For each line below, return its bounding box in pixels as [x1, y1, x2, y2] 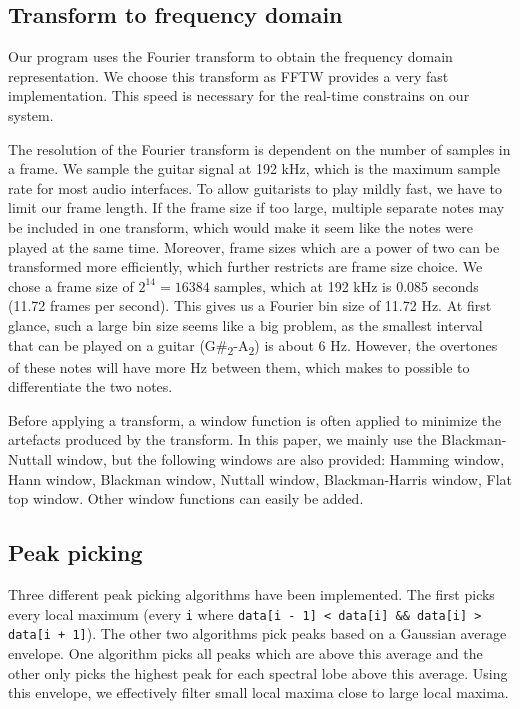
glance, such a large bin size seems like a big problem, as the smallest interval [8, 314, 483, 335]
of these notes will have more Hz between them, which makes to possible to [8, 356, 470, 377]
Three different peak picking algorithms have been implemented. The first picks [8, 584, 495, 604]
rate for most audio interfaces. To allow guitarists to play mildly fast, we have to [8, 177, 503, 198]
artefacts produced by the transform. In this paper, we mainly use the [8, 429, 437, 450]
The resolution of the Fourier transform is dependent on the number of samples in [8, 138, 511, 159]
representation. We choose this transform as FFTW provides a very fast [8, 65, 449, 86]
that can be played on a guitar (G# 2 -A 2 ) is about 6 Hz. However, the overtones [8, 334, 498, 358]
